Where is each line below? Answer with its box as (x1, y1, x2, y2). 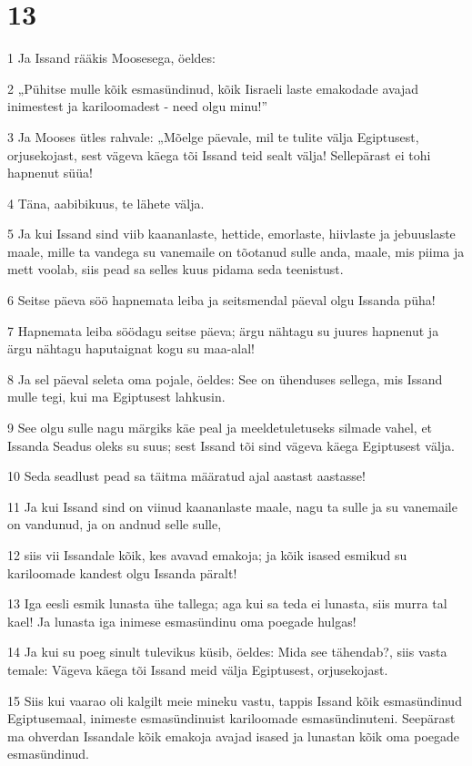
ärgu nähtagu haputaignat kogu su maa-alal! (7, 339, 255, 358)
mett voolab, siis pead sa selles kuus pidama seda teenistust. (7, 260, 344, 279)
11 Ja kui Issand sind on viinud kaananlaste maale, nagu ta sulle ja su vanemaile (7, 496, 457, 516)
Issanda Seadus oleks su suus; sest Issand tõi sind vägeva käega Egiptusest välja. (7, 435, 455, 454)
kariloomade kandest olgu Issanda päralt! (7, 563, 237, 582)
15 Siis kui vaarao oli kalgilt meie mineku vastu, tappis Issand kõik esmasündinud (7, 690, 462, 710)
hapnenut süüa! (7, 163, 93, 182)
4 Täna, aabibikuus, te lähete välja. (7, 193, 205, 212)
